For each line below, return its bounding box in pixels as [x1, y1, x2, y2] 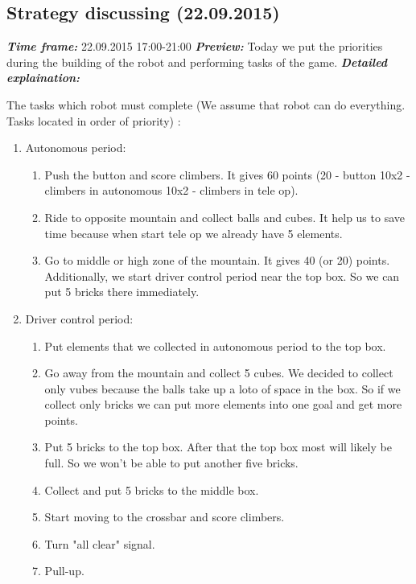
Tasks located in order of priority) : [6, 112, 181, 129]
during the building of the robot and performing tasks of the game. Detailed [6, 53, 388, 70]
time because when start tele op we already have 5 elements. [44, 224, 343, 241]
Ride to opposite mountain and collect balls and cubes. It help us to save [44, 208, 405, 225]
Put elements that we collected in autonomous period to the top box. [44, 337, 386, 354]
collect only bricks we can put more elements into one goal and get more [44, 396, 402, 413]
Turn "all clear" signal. [44, 535, 155, 552]
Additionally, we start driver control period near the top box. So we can [44, 267, 400, 284]
